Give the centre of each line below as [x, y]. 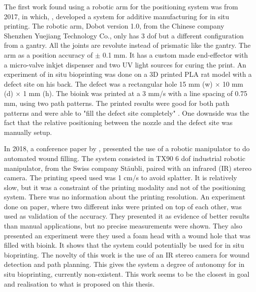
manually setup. [28, 132]
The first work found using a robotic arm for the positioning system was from [121, 6]
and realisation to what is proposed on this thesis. [79, 283]
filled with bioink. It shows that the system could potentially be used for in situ [124, 245]
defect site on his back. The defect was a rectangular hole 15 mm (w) [108, 83]
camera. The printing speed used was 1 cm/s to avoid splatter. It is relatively [121, 178]
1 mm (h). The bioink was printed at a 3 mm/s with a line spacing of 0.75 [135, 93]
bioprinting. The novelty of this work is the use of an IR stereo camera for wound [127, 254]
